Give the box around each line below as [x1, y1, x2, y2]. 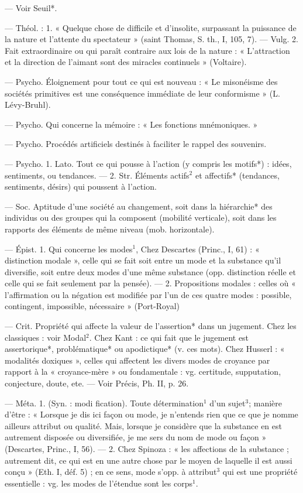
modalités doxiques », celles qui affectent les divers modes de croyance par [5, 354, 270, 366]
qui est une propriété [222, 465, 298, 478]
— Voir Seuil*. [5, 2, 57, 13]
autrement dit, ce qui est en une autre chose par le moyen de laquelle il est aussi [5, 454, 292, 466]
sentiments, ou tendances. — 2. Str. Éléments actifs [5, 169, 190, 181]
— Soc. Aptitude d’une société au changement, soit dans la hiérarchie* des [5, 200, 273, 212]
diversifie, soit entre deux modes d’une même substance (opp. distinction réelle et [5, 265, 296, 278]
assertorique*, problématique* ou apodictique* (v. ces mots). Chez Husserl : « [5, 343, 285, 355]
